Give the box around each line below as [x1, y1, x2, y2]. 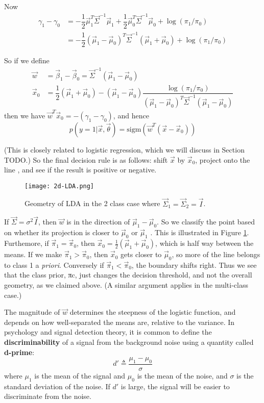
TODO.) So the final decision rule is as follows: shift [4, 154, 168, 165]
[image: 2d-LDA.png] [25, 182, 94, 190]
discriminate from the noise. [4, 391, 91, 401]
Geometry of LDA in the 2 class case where [25, 198, 160, 209]
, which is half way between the [155, 238, 254, 248]
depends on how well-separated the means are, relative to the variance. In [4, 316, 235, 327]
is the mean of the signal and [34, 370, 126, 381]
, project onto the [195, 154, 250, 165]
